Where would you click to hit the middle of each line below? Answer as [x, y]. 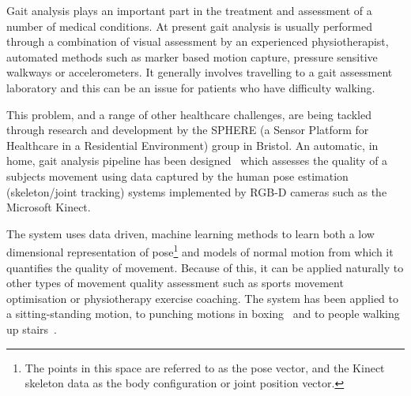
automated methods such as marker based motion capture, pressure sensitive [192, 56]
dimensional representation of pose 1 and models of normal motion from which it [200, 250]
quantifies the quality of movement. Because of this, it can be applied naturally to [205, 267]
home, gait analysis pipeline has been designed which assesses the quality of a [197, 161]
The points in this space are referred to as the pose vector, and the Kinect [205, 367]
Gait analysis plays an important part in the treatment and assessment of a [189, 10]
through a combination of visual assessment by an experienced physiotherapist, [198, 41]
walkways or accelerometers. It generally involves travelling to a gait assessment [200, 72]
